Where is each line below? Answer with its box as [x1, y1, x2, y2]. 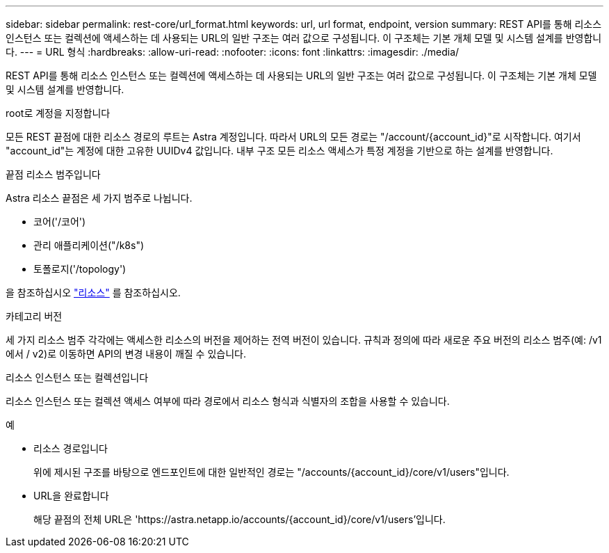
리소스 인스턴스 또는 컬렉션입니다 [6, 371, 149, 383]
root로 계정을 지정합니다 [6, 107, 111, 119]
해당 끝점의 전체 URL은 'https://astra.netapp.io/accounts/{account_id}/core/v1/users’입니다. [33, 513, 446, 525]
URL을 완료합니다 [33, 490, 109, 502]
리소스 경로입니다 [33, 442, 108, 454]
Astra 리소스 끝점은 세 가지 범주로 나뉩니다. [6, 192, 193, 204]
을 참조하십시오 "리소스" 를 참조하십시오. [6, 287, 181, 298]
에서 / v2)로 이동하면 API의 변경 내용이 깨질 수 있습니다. [6, 348, 246, 360]
